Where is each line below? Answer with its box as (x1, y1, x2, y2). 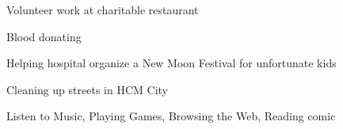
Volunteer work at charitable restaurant (6, 2, 199, 17)
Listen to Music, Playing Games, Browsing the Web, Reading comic (6, 108, 336, 124)
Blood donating (6, 28, 82, 44)
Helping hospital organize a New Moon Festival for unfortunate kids (6, 55, 337, 71)
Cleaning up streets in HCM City (6, 81, 168, 97)
